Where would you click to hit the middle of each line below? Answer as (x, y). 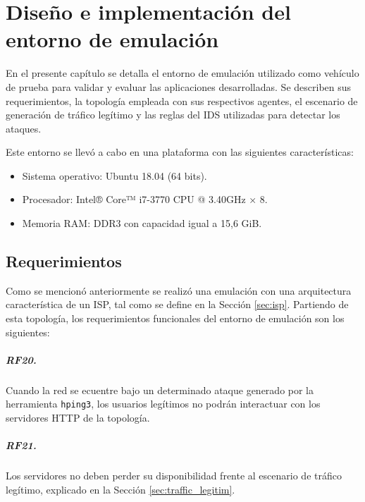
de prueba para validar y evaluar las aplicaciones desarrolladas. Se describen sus (179, 86)
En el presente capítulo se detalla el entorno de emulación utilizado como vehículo (182, 73)
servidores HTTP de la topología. (78, 418)
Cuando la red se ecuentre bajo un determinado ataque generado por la (160, 390)
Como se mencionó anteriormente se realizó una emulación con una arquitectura (179, 290)
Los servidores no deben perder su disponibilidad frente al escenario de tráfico (174, 476)
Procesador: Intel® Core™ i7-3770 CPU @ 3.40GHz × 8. (145, 199)
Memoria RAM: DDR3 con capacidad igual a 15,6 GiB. (142, 223)
